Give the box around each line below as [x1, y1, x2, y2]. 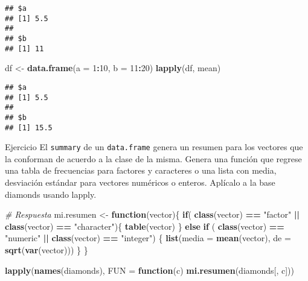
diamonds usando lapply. [5, 188, 97, 200]
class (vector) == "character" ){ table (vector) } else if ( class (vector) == [5, 219, 284, 232]
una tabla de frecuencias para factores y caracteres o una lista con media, [5, 164, 277, 177]
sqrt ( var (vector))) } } [5, 243, 88, 256]
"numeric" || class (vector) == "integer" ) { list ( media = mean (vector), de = [5, 232, 291, 244]
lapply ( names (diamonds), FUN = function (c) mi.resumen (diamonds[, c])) [5, 264, 294, 276]
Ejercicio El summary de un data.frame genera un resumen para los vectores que [5, 140, 303, 153]
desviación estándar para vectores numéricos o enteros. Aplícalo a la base [5, 176, 275, 188]
